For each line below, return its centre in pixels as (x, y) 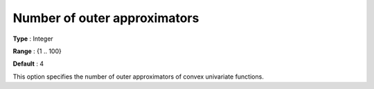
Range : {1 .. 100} (37, 51)
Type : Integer (33, 39)
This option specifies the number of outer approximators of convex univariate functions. (139, 77)
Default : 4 (28, 64)
